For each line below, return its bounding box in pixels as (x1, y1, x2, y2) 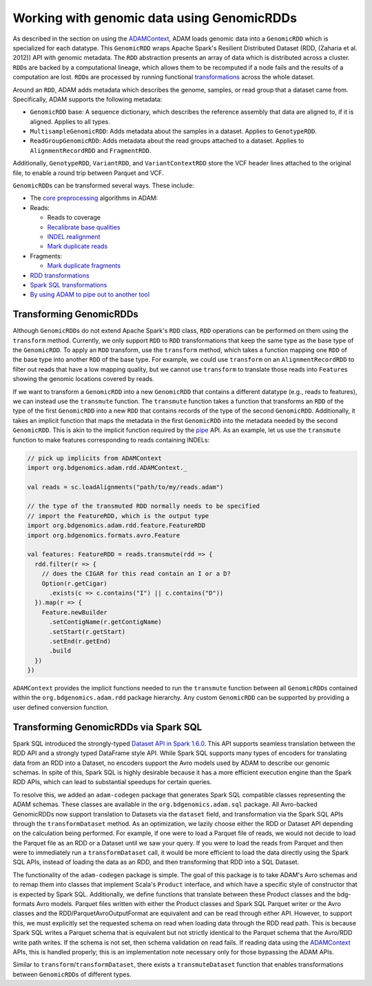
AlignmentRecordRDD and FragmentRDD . (30, 146, 152, 154)
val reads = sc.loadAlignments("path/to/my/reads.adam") (27, 483, 224, 491)
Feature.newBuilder (41, 608, 108, 616)
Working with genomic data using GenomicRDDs (12, 10, 298, 25)
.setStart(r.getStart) (49, 628, 126, 635)
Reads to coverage (47, 214, 101, 222)
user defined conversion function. (12, 703, 110, 711)
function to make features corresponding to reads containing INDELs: (12, 435, 210, 444)
